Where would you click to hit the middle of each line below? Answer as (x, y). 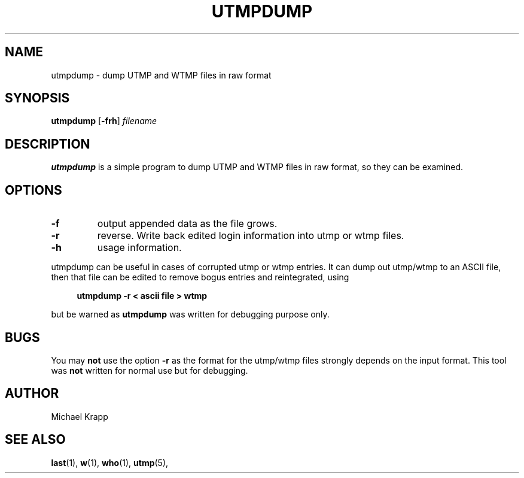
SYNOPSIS (37, 98)
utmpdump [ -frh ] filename (104, 121)
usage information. (139, 248)
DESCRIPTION (48, 144)
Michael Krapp (80, 416)
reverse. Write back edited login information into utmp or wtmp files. (251, 236)
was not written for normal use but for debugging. (150, 370)
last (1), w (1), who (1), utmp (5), (110, 462)
